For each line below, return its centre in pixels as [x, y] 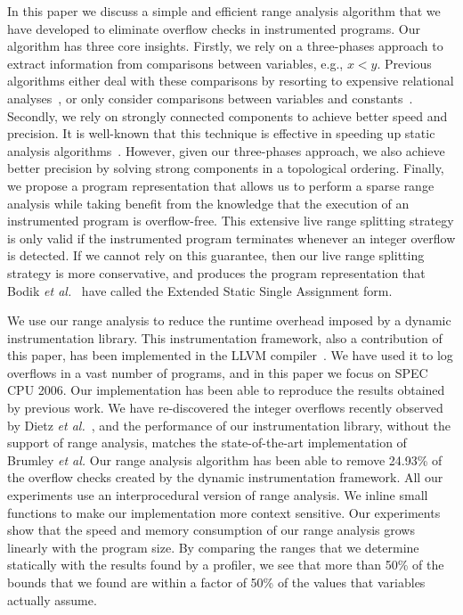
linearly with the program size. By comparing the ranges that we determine [213, 547]
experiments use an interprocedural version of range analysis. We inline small [218, 495]
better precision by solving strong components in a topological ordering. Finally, [226, 168]
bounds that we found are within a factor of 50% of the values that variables [216, 582]
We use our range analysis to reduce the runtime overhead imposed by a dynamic [229, 320]
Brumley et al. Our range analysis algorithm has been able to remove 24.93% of [225, 459]
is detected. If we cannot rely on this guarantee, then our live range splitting [216, 255]
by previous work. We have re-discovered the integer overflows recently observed [225, 408]
